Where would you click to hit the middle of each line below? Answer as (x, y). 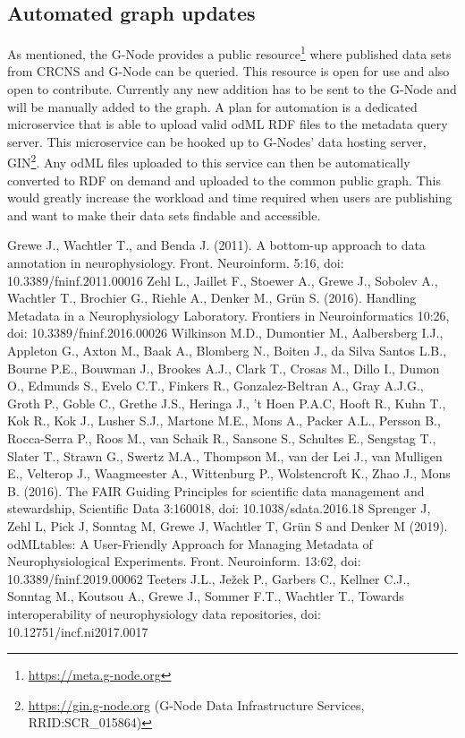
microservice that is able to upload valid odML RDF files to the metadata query (228, 124)
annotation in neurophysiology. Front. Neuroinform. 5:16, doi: (176, 263)
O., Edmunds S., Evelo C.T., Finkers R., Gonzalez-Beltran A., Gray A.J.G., (216, 386)
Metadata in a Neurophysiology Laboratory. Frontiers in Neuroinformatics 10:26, (228, 315)
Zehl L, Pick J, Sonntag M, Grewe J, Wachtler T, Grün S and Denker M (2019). (228, 525)
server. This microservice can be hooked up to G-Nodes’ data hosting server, (217, 141)
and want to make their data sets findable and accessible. (164, 215)
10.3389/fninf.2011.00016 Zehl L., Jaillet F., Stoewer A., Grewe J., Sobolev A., (223, 280)
